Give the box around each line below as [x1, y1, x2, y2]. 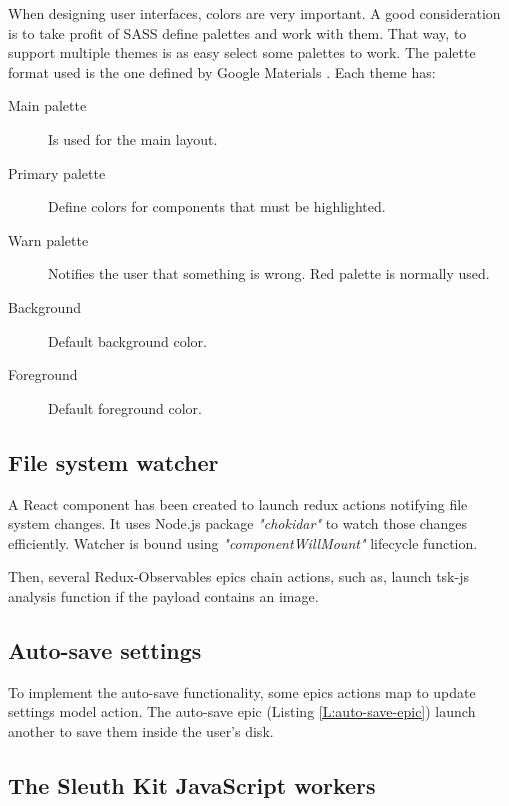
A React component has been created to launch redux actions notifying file [8, 493, 468, 514]
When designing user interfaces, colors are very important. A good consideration [8, 3, 501, 23]
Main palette [8, 95, 87, 116]
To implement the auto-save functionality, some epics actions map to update [8, 681, 476, 702]
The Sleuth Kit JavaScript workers [8, 769, 376, 800]
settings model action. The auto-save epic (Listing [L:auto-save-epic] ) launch [8, 701, 476, 722]
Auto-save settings [8, 634, 202, 665]
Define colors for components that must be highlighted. [48, 196, 386, 217]
